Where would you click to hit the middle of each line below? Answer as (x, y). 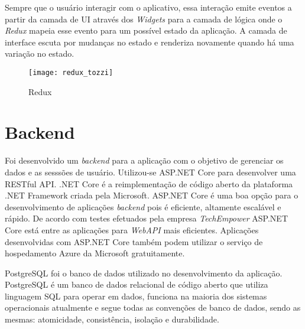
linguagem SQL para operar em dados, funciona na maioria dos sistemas (136, 296)
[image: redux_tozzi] (71, 72)
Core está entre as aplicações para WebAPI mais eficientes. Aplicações (132, 229)
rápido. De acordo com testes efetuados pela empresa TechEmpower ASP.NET (146, 218)
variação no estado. (40, 53)
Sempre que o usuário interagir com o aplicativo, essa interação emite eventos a (148, 7)
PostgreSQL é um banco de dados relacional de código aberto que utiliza (137, 284)
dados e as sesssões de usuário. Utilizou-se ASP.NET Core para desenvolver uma (150, 172)
